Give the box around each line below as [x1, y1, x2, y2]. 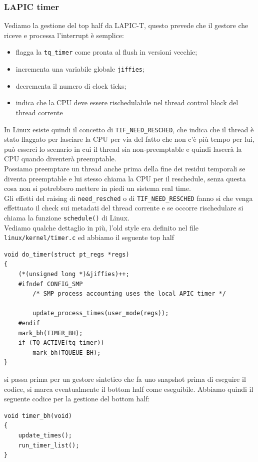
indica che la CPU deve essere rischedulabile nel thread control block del [15, 97, 238, 108]
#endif [18, 320, 40, 327]
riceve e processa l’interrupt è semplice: [4, 30, 124, 40]
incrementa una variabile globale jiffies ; [15, 64, 144, 74]
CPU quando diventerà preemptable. [4, 153, 116, 164]
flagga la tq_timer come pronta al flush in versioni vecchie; [15, 47, 197, 57]
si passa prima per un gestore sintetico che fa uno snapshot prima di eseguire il [4, 374, 246, 384]
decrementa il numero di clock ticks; [15, 80, 126, 91]
